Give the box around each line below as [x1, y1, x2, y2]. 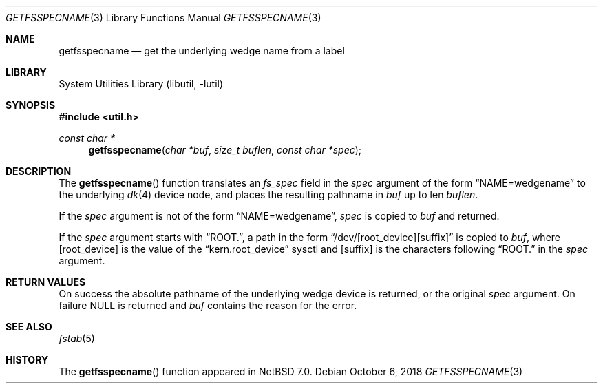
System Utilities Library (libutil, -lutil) [59, 78, 224, 90]
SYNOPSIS [6, 99, 56, 111]
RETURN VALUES [6, 276, 86, 288]
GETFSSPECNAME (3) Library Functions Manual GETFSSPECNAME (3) [6, 12, 321, 23]
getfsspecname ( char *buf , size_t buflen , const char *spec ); [88, 144, 362, 156]
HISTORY [6, 354, 49, 366]
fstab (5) [59, 333, 95, 344]
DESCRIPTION [6, 165, 72, 177]
